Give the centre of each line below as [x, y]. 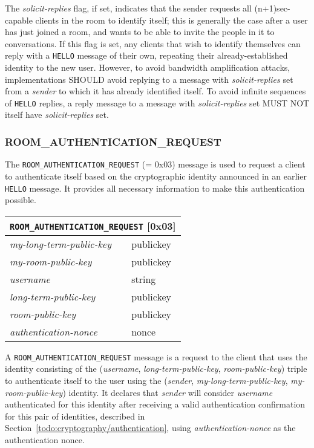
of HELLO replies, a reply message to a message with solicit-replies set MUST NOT [157, 102]
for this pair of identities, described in [75, 416]
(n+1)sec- [272, 8]
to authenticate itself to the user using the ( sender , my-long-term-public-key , [146, 381]
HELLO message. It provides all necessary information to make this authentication [155, 188]
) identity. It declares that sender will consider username [168, 392]
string [144, 279]
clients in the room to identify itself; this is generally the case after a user [172, 20]
